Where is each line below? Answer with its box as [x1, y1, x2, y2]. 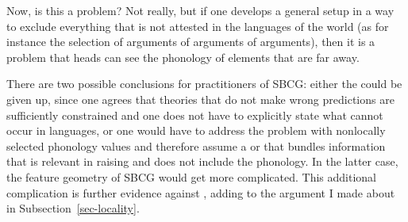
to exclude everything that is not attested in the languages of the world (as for [6, 17, 389, 34]
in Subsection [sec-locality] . [6, 200, 140, 216]
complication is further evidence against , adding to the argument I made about [6, 184, 395, 201]
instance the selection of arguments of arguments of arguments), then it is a [6, 33, 375, 50]
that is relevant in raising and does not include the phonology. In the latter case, [6, 153, 398, 170]
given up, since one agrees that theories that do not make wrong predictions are [6, 90, 395, 107]
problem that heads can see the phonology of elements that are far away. [6, 48, 360, 65]
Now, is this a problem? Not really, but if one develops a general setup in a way [6, 2, 395, 18]
